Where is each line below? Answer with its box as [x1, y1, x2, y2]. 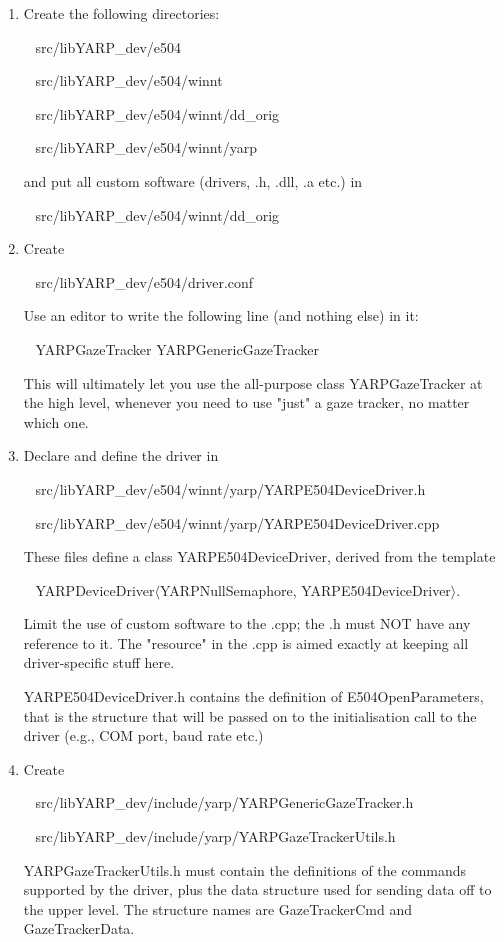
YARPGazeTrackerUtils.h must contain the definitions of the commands [23, 859, 467, 880]
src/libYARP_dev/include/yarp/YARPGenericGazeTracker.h [35, 792, 414, 813]
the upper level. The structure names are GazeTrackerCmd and [23, 898, 412, 919]
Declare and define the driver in [23, 445, 219, 466]
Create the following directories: [23, 3, 220, 23]
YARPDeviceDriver [35, 579, 155, 600]
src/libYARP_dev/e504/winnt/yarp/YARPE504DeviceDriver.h [35, 478, 426, 499]
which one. [23, 411, 89, 432]
